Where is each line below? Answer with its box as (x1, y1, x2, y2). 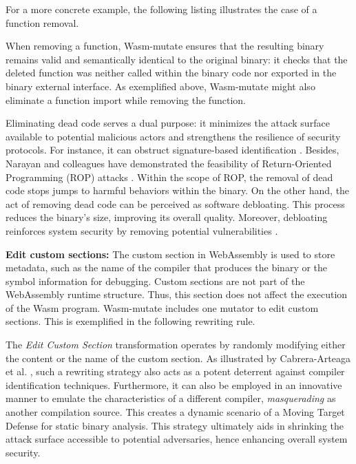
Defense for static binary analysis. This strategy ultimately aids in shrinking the (6, 418, 344, 432)
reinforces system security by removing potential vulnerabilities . (6, 223, 278, 238)
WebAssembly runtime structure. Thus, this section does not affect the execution (6, 287, 348, 302)
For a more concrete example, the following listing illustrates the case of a (6, 2, 317, 16)
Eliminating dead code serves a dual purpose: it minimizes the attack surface (6, 116, 330, 130)
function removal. (6, 15, 79, 30)
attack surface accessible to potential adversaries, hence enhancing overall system (6, 432, 348, 446)
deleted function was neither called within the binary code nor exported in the (6, 65, 337, 80)
